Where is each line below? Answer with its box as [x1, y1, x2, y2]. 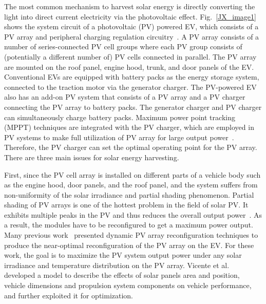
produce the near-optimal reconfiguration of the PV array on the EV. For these [4, 239, 254, 250]
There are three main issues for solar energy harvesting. [4, 151, 179, 162]
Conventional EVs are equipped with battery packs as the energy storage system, [4, 71, 259, 82]
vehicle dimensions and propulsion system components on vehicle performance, [4, 280, 252, 291]
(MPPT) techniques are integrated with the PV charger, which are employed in [4, 122, 254, 132]
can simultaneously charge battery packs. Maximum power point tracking [4, 111, 235, 122]
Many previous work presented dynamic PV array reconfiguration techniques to [4, 230, 258, 240]
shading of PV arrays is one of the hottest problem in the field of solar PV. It [4, 199, 249, 210]
